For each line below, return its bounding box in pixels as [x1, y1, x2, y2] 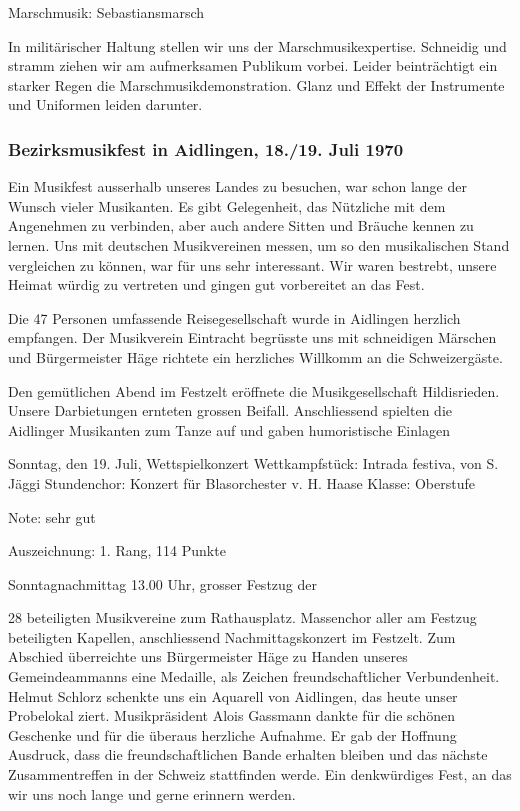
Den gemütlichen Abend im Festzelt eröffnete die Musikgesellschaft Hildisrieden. [8, 380, 500, 401]
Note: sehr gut [8, 506, 96, 527]
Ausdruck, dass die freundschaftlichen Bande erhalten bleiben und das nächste [8, 744, 488, 765]
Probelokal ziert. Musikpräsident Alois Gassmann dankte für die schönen [8, 705, 456, 726]
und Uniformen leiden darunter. [8, 94, 203, 115]
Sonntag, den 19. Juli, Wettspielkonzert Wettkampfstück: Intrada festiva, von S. [8, 453, 499, 474]
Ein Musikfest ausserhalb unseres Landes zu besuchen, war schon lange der [8, 176, 467, 197]
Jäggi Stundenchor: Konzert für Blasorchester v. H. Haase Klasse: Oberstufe [8, 472, 475, 493]
